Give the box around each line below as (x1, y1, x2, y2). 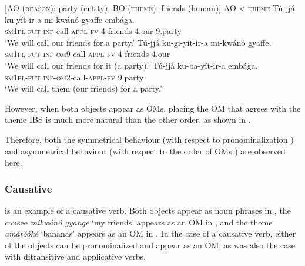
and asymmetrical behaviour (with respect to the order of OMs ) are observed (5, 144, 286, 157)
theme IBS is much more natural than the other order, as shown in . (5, 113, 251, 126)
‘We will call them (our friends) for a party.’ (5, 82, 162, 95)
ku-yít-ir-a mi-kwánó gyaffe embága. (5, 13, 135, 25)
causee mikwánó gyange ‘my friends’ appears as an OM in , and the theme (5, 216, 273, 228)
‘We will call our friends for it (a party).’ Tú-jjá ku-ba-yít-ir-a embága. (5, 59, 258, 71)
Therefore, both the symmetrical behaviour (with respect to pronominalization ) (5, 133, 294, 145)
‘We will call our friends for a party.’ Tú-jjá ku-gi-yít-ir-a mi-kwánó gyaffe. (5, 36, 272, 48)
